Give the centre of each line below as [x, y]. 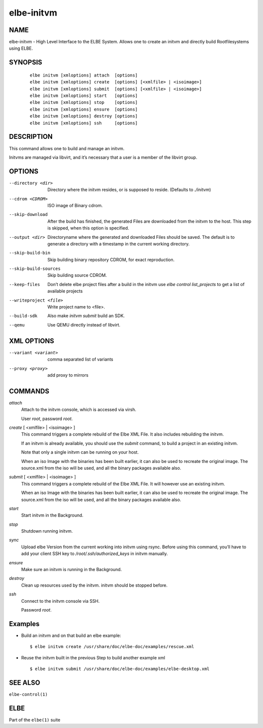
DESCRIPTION [31, 137]
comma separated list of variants [80, 359]
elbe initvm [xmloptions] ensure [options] [84, 109]
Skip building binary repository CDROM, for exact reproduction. [111, 259]
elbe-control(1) [28, 694]
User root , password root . [47, 419]
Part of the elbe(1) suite [35, 720]
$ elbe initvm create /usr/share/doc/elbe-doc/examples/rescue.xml [112, 647]
